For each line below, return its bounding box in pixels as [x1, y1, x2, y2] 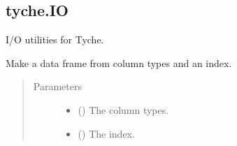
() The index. [78, 126, 135, 140]
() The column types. [78, 102, 169, 117]
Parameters [33, 79, 82, 94]
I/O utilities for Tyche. [6, 32, 104, 47]
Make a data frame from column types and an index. [6, 55, 232, 70]
